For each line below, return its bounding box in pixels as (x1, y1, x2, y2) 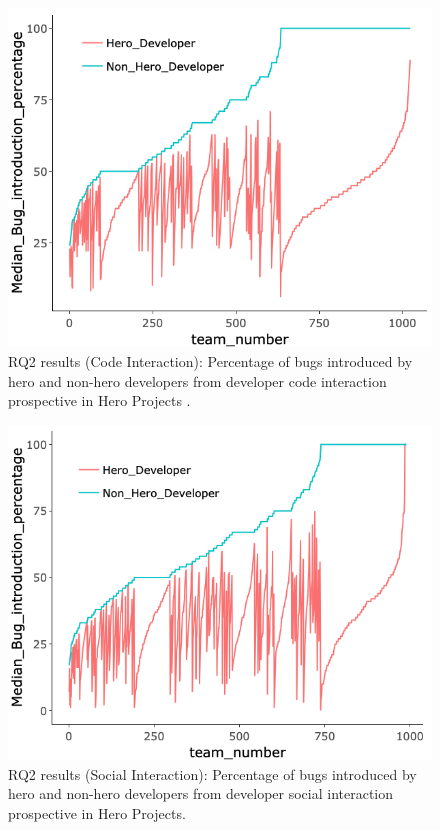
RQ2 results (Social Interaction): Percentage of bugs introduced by (8, 763, 417, 784)
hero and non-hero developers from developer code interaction (8, 370, 387, 391)
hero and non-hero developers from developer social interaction (8, 783, 394, 804)
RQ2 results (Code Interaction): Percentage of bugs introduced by (8, 350, 413, 371)
